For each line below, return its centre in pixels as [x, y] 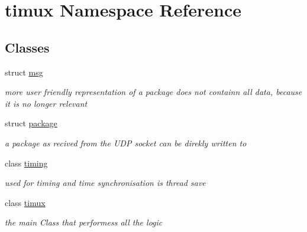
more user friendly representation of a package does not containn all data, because [153, 92]
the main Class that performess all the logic [84, 222]
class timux [25, 202]
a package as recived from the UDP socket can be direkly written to [126, 143]
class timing [26, 163]
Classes [27, 47]
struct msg [24, 72]
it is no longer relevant [46, 103]
